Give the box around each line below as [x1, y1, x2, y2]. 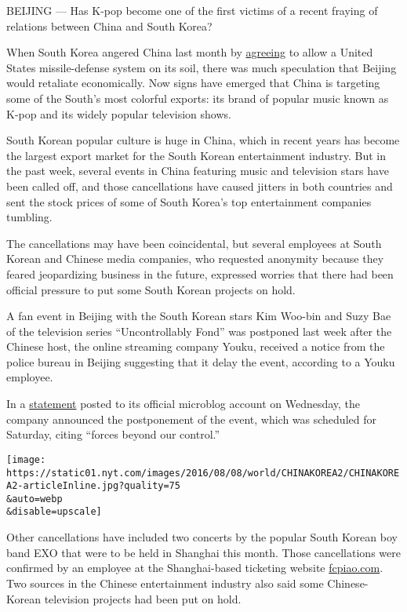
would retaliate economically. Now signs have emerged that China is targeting [6, 75, 380, 91]
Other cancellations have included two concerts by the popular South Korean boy [6, 529, 398, 545]
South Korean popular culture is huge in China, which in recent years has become [6, 132, 400, 148]
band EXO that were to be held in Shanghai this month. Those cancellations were [6, 544, 401, 560]
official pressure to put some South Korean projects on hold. [6, 281, 296, 297]
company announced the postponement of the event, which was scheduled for [6, 410, 376, 427]
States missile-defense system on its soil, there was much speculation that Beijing [6, 59, 397, 75]
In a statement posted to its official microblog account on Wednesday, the [6, 395, 361, 412]
